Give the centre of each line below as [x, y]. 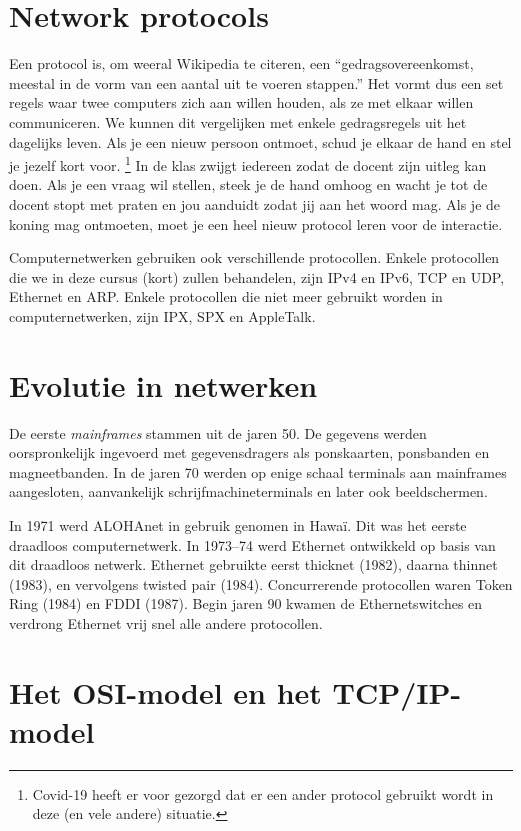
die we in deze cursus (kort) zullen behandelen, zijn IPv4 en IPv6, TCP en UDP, [257, 276]
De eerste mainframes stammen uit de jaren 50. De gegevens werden [218, 432]
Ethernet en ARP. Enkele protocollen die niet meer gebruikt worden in [226, 296]
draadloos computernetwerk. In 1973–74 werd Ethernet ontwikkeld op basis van [252, 544]
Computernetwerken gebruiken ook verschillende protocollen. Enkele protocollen [254, 257]
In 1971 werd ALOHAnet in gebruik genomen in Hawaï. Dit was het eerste [238, 525]
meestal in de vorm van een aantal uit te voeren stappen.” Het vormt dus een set [256, 82]
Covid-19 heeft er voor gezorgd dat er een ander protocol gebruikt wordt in [263, 793]
